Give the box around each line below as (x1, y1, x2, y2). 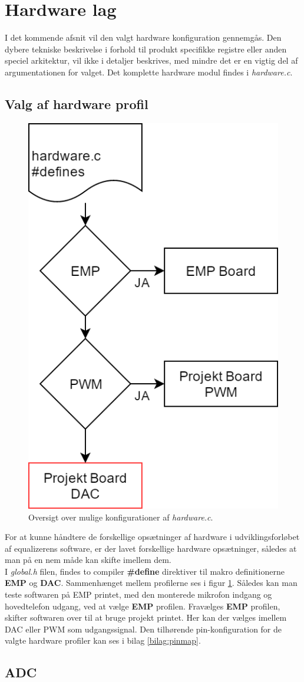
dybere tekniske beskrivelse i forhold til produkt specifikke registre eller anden (5, 42, 287, 55)
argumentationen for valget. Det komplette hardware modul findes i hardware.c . (5, 65, 293, 78)
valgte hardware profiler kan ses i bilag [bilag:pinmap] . (5, 634, 201, 647)
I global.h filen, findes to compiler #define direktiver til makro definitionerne (5, 565, 285, 577)
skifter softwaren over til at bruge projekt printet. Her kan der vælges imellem (5, 611, 287, 624)
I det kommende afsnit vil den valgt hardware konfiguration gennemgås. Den (5, 31, 282, 44)
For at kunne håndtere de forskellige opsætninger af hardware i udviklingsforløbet (5, 531, 300, 543)
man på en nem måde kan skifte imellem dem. (5, 553, 171, 566)
